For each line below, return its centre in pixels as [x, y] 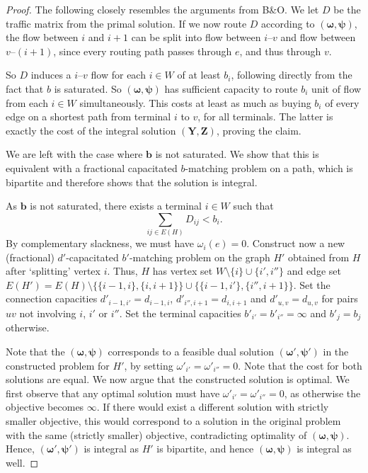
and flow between [318, 37]
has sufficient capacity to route [231, 88]
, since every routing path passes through [143, 51]
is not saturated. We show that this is [237, 154]
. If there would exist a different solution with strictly [213, 407]
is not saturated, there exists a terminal [116, 206]
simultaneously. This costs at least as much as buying [195, 102]
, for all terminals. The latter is [265, 116]
